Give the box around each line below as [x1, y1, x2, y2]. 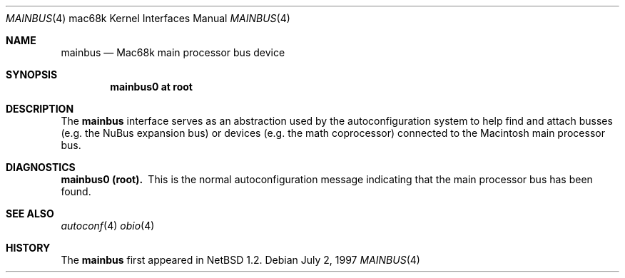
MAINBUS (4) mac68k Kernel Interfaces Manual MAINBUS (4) [6, 12, 290, 24]
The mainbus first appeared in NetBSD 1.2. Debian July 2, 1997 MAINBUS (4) [61, 254, 420, 266]
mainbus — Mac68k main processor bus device [61, 46, 285, 58]
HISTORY [6, 242, 51, 254]
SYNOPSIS [6, 68, 58, 81]
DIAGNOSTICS [6, 161, 76, 173]
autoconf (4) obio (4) [61, 220, 155, 232]
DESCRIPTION [6, 103, 74, 115]
